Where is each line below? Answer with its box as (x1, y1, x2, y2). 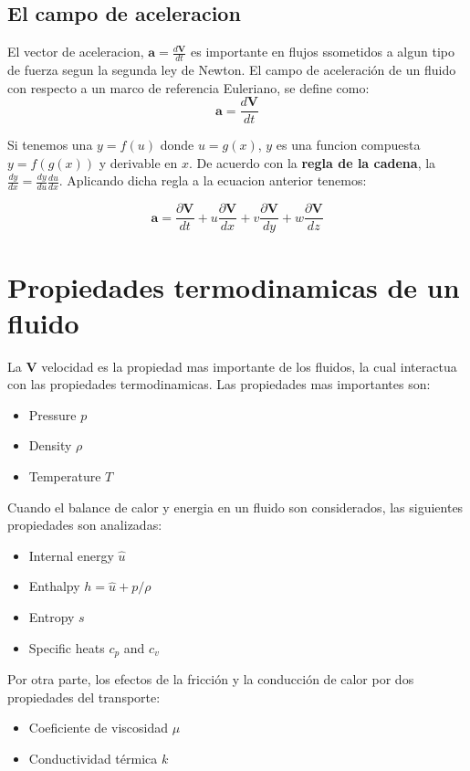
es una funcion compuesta (276, 135, 421, 154)
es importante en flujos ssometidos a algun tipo (191, 42, 455, 61)
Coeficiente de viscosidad (28, 718, 168, 737)
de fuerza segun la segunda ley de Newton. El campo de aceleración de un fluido (7, 60, 456, 79)
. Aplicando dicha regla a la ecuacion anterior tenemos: (58, 171, 367, 190)
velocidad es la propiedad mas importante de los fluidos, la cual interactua (41, 356, 457, 375)
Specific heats (28, 638, 105, 657)
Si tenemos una (7, 135, 93, 154)
